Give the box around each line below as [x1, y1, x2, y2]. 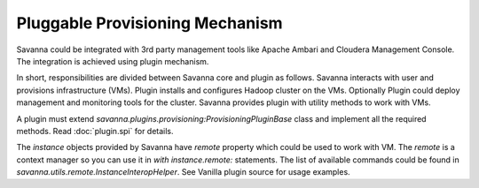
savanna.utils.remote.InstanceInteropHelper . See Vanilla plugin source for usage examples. [16, 167, 350, 177]
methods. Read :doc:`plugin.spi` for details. [16, 125, 174, 136]
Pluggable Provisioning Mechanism [16, 13, 283, 33]
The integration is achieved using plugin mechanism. [16, 56, 209, 66]
